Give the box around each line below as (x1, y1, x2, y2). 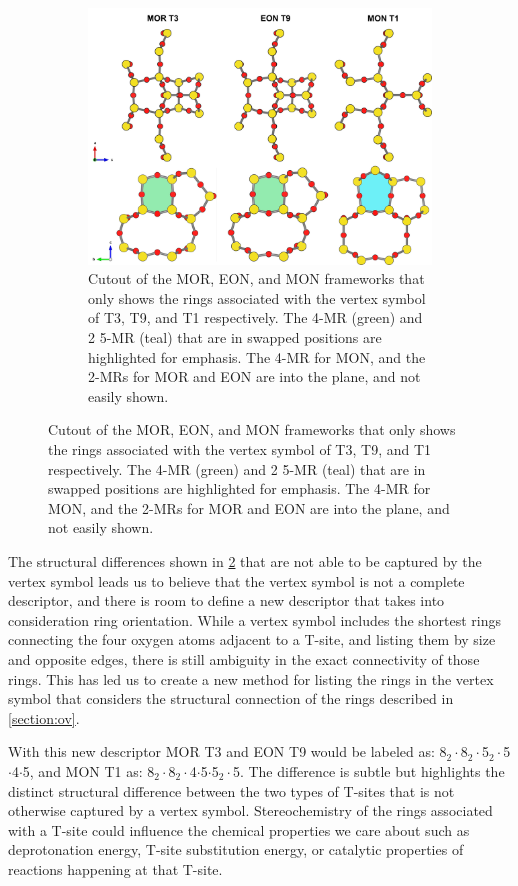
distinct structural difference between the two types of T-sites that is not (8, 780, 455, 801)
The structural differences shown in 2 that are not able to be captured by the (8, 550, 482, 571)
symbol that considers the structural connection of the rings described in (8, 688, 454, 709)
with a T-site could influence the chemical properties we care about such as (8, 819, 470, 840)
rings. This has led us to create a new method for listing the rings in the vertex (8, 668, 494, 689)
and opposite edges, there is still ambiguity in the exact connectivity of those (8, 648, 480, 669)
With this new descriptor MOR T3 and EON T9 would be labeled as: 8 (8, 741, 447, 762)
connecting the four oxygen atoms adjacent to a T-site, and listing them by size (8, 629, 496, 650)
